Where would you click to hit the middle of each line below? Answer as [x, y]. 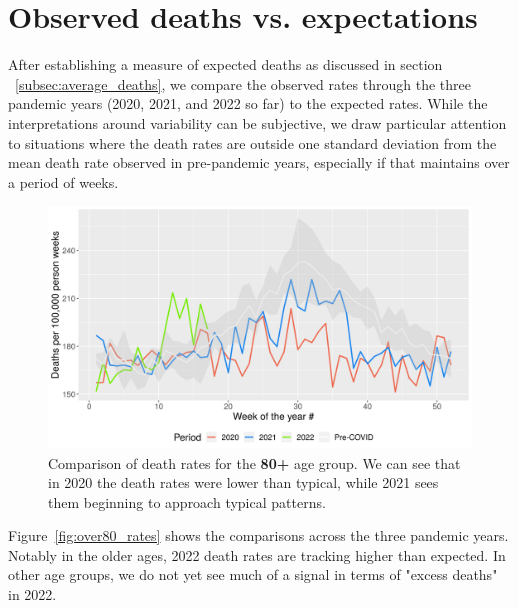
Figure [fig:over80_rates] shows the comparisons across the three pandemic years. [258, 535]
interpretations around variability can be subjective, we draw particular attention [257, 122]
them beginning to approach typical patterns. [187, 501]
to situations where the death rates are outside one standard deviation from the [252, 142]
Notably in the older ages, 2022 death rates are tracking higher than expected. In [257, 554]
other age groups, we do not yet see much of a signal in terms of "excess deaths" [253, 574]
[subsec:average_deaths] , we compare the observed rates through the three [243, 83]
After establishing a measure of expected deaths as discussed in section [225, 64]
